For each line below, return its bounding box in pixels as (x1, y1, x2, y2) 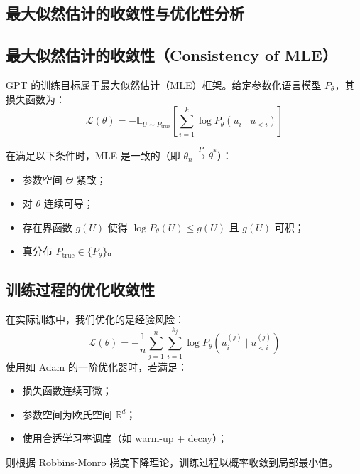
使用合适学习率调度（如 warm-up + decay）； (22, 431, 227, 446)
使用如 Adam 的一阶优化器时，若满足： (6, 359, 187, 374)
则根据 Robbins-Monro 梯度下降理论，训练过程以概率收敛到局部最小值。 (6, 454, 339, 469)
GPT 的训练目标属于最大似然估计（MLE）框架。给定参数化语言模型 (6, 77, 322, 92)
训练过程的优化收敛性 (6, 278, 155, 300)
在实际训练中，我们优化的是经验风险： (6, 312, 185, 327)
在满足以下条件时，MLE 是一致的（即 (6, 147, 180, 162)
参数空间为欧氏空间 (22, 406, 112, 421)
